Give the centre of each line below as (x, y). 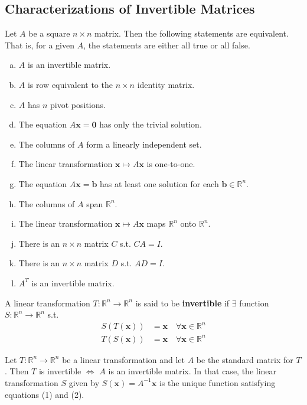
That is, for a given (40, 45)
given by (84, 382)
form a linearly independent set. (144, 144)
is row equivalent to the (70, 84)
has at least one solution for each (159, 183)
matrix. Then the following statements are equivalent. (192, 33)
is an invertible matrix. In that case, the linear (192, 371)
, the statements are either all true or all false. (167, 45)
